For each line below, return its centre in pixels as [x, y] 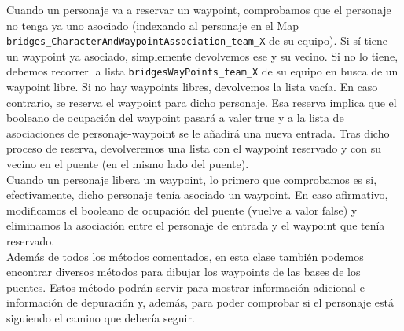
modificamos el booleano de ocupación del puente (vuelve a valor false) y [182, 210]
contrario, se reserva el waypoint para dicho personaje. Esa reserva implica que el [202, 102]
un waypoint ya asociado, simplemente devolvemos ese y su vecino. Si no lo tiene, [202, 55]
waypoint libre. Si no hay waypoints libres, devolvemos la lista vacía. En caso [192, 87]
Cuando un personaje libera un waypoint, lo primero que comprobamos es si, [192, 179]
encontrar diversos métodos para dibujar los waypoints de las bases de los [184, 272]
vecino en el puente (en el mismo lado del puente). [128, 164]
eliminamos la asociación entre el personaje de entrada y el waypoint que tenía [196, 225]
